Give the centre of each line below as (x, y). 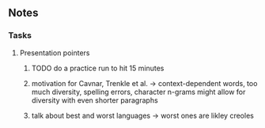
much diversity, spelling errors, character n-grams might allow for (138, 92)
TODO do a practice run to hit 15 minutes (98, 68)
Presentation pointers (55, 53)
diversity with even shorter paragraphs (95, 100)
